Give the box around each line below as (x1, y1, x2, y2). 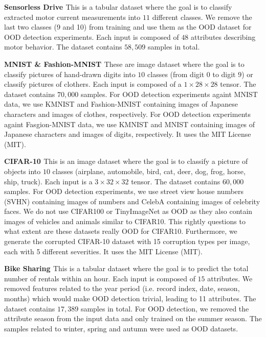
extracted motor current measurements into (4, 11, 141, 22)
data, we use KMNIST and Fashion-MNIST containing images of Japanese (4, 99, 238, 109)
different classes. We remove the (152, 11, 252, 22)
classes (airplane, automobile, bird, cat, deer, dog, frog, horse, (52, 165, 246, 176)
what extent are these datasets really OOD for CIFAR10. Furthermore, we (4, 226, 237, 236)
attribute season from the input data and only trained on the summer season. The (4, 313, 262, 324)
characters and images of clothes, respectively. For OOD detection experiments (4, 108, 251, 119)
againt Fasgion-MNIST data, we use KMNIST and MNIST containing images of (4, 118, 255, 129)
